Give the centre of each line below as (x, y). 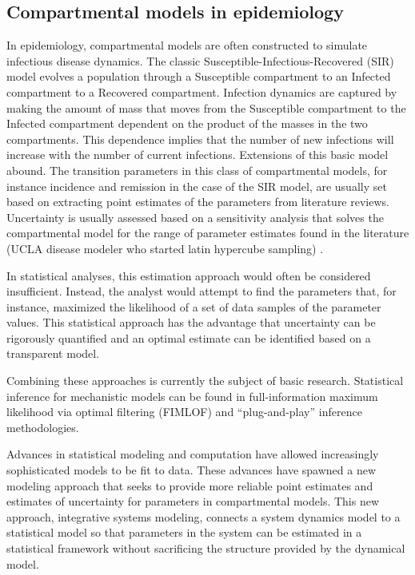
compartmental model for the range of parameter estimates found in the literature (208, 233)
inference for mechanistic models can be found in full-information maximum (192, 396)
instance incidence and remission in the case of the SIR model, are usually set (197, 186)
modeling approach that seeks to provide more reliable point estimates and (190, 485)
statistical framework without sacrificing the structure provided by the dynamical (206, 548)
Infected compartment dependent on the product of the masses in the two (187, 123)
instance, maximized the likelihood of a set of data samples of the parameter (194, 306)
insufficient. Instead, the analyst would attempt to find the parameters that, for (202, 291)
